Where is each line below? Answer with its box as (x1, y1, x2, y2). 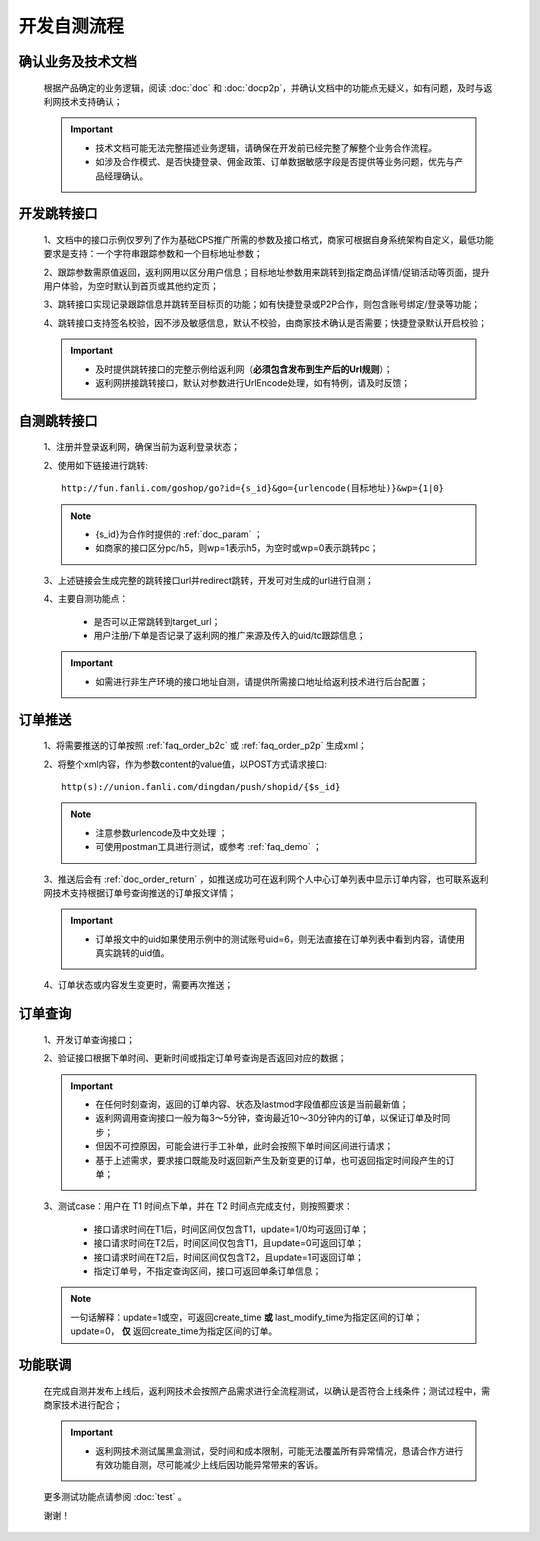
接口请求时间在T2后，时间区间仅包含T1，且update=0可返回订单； (93, 1237, 365, 1249)
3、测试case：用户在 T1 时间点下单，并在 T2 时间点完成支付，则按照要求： (43, 1200, 354, 1212)
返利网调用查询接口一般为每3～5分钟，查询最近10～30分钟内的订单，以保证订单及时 (95, 1112, 442, 1124)
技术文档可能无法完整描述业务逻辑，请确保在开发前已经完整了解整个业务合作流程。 (95, 141, 437, 154)
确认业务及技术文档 (18, 53, 137, 70)
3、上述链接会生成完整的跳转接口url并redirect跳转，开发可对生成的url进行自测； (43, 574, 374, 586)
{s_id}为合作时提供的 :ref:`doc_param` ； (95, 528, 264, 540)
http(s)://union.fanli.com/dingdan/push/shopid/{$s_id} (61, 781, 341, 792)
